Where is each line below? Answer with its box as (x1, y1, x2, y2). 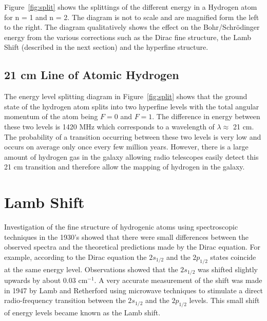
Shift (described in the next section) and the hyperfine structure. (4, 42, 208, 52)
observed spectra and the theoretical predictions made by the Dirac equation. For (4, 241, 261, 252)
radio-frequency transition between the (4, 295, 126, 306)
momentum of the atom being (4, 111, 98, 122)
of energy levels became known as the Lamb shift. (4, 307, 161, 318)
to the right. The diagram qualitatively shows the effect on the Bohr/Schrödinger (4, 22, 260, 32)
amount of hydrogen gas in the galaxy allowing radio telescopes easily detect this (4, 151, 259, 162)
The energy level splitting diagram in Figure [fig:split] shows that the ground (4, 91, 247, 102)
